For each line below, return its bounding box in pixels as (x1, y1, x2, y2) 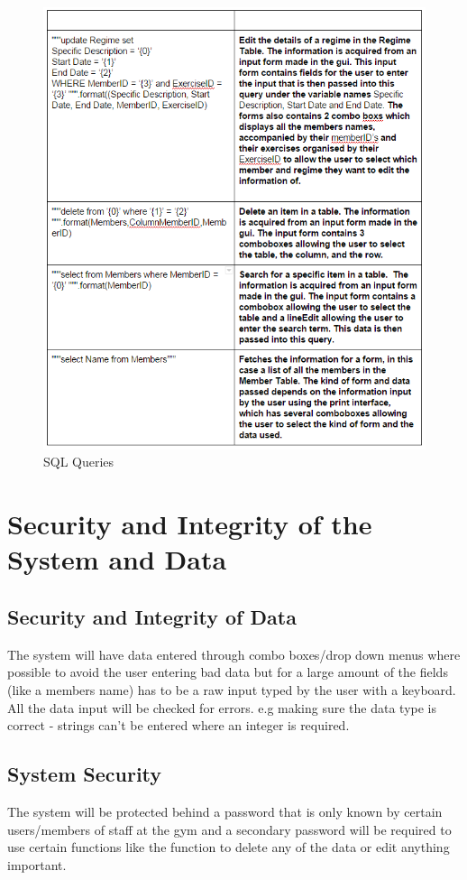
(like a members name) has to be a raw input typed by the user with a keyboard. (7, 681, 456, 699)
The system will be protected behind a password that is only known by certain (7, 802, 443, 821)
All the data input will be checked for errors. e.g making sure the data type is (7, 698, 437, 717)
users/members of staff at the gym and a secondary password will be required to (7, 820, 452, 838)
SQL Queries (43, 452, 114, 471)
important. (7, 855, 67, 874)
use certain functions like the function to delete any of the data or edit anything (7, 838, 450, 857)
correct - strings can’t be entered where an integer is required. (7, 716, 350, 735)
